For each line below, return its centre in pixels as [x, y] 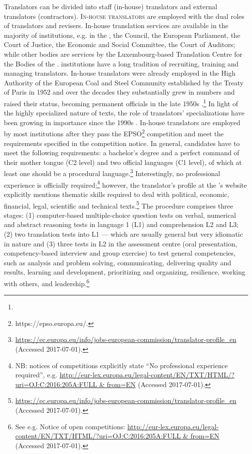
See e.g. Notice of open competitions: [70, 426]
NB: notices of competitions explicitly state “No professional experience [121, 365]
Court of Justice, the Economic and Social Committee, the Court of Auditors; [120, 44]
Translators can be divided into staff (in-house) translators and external [111, 6]
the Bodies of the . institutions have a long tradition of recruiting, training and [121, 63]
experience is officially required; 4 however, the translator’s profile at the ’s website [126, 184]
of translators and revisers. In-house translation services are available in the [116, 25]
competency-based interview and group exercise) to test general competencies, [120, 253]
